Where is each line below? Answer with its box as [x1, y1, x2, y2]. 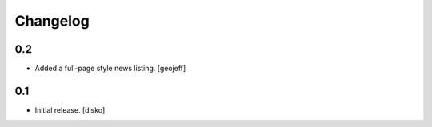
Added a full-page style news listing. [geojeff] [34, 64, 186, 73]
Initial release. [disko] [34, 105, 106, 115]
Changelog [14, 12, 90, 30]
